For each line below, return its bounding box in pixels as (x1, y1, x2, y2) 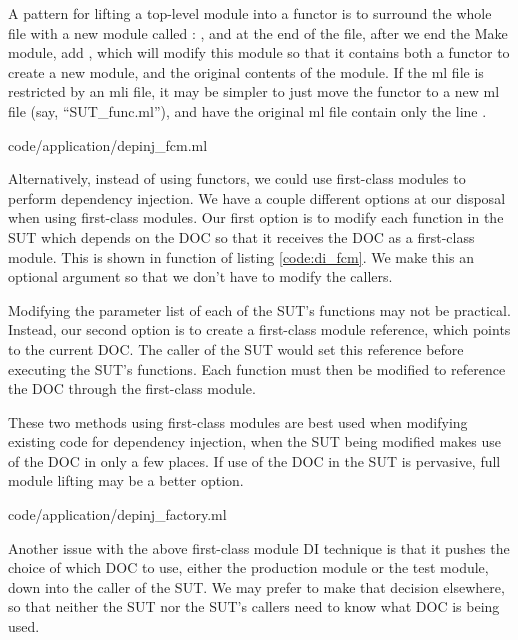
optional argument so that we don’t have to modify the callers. (8, 266, 393, 287)
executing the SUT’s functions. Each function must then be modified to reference (8, 358, 506, 379)
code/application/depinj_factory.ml (8, 504, 227, 525)
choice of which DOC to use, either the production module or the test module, (8, 557, 489, 578)
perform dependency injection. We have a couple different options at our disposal (8, 187, 506, 208)
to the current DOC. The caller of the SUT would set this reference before (8, 338, 464, 359)
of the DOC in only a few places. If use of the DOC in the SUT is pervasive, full (8, 450, 501, 471)
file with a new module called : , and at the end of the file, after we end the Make (8, 22, 508, 43)
